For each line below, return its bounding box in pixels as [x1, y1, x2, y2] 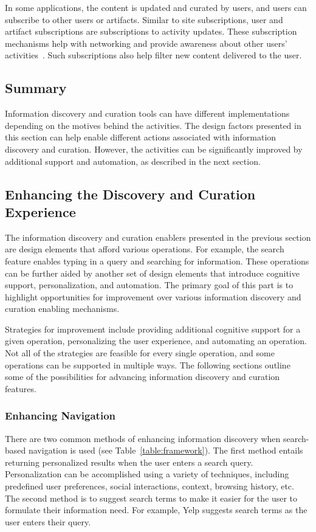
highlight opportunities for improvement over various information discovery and [5, 290, 301, 303]
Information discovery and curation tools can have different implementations [5, 107, 290, 120]
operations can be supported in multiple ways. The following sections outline [5, 358, 290, 371]
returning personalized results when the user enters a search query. [5, 455, 253, 468]
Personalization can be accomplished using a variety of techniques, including [5, 468, 289, 480]
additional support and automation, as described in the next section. [5, 154, 261, 167]
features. [5, 382, 36, 395]
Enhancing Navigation [5, 408, 116, 423]
